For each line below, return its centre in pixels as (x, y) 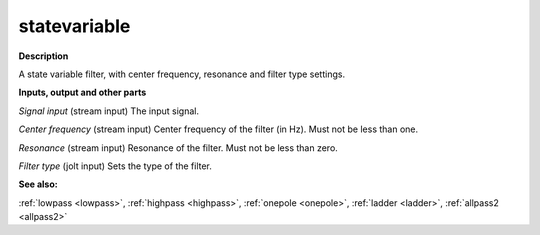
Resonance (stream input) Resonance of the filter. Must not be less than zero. (178, 147)
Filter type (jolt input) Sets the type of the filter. (115, 166)
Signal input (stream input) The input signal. (109, 111)
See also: (38, 184)
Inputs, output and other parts (82, 92)
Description (43, 56)
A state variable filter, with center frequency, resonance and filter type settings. (181, 74)
